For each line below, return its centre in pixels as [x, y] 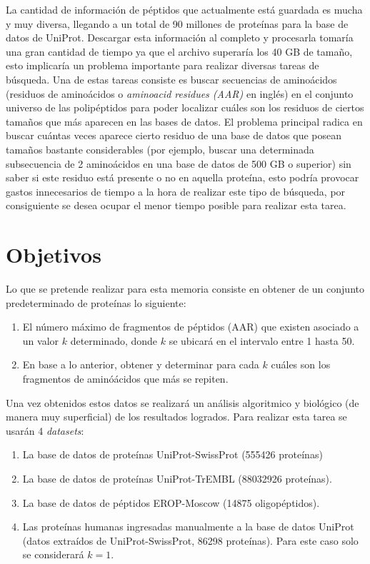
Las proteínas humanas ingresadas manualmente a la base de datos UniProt [188, 527]
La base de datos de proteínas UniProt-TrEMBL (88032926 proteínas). [177, 478]
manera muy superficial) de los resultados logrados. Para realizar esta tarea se [176, 417]
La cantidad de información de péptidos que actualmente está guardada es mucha [184, 9]
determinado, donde [114, 340]
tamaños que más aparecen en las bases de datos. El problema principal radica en [184, 121]
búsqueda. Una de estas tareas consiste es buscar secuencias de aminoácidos [171, 79]
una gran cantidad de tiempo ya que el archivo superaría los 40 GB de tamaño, [179, 51]
